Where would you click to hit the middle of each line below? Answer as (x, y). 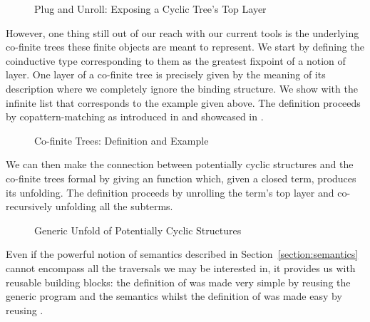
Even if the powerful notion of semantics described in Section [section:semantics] (182, 254)
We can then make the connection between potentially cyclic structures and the (180, 164)
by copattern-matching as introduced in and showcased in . (135, 116)
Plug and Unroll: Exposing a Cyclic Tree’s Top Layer (150, 9)
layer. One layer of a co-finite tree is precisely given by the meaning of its (166, 74)
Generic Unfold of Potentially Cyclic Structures (138, 230)
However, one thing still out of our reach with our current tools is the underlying (183, 32)
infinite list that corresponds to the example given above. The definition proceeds (183, 102)
